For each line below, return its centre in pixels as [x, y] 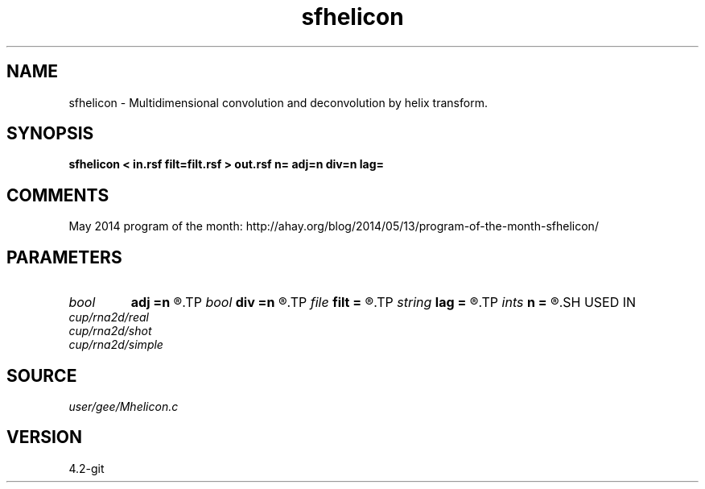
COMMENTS [58, 195]
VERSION [45, 437]
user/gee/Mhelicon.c [124, 406]
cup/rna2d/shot [110, 331]
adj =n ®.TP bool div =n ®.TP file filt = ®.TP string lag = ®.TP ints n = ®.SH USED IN [383, 303]
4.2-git [87, 468]
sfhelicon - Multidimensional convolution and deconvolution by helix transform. [278, 102]
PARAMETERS [64, 257]
